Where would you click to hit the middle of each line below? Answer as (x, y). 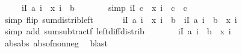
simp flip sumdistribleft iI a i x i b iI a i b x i (121, 19)
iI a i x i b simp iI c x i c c (104, 7)
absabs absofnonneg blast (56, 42)
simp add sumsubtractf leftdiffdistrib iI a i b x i (118, 31)
